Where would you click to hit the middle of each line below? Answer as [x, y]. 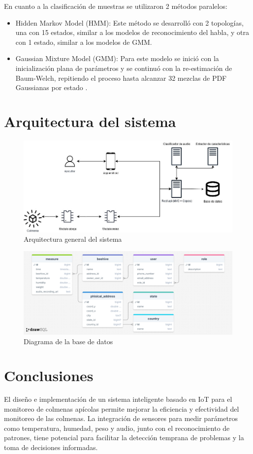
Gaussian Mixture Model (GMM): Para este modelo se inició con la [117, 58]
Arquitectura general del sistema [73, 239]
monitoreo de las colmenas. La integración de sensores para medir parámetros [121, 418]
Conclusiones [49, 375]
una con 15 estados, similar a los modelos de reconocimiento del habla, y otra [132, 32]
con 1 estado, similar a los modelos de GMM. [84, 42]
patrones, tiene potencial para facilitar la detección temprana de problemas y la [124, 438]
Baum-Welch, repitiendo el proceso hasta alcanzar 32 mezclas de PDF [121, 78]
